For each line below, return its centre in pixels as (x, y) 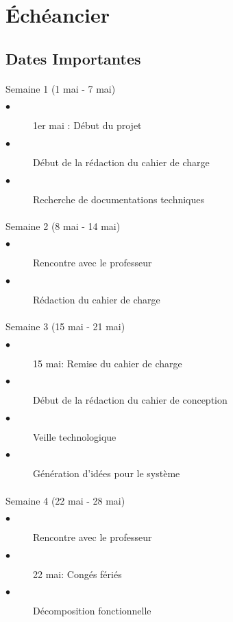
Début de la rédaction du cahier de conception (130, 400)
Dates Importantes (73, 58)
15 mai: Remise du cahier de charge (108, 363)
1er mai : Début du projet (87, 125)
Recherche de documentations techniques (119, 199)
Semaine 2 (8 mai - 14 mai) (63, 226)
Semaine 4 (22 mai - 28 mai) (65, 500)
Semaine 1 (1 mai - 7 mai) (61, 88)
